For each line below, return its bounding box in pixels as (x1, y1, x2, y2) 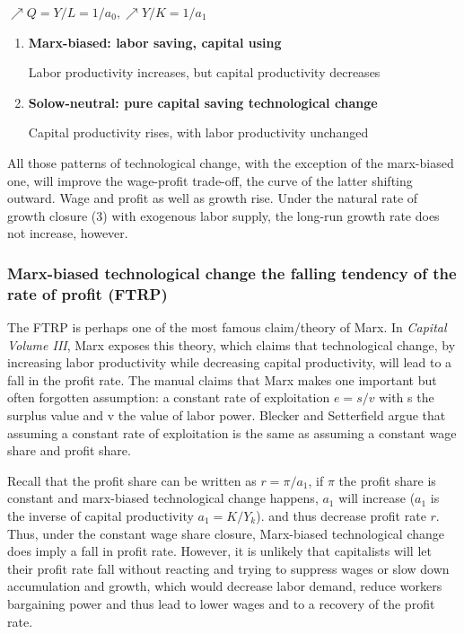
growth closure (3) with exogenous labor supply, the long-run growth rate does (7, 206, 440, 225)
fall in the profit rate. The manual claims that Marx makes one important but (7, 370, 437, 389)
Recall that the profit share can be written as (7, 471, 257, 489)
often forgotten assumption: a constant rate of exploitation (7, 388, 330, 407)
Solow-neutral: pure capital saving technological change (28, 92, 378, 111)
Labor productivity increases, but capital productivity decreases (28, 63, 381, 82)
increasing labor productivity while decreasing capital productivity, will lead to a (7, 353, 452, 372)
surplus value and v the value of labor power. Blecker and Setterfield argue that (7, 406, 446, 425)
